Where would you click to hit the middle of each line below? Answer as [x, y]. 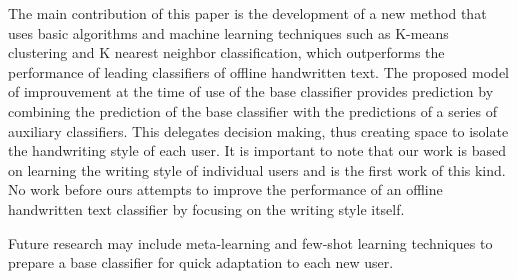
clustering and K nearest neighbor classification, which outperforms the [226, 52]
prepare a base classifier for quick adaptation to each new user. [201, 262]
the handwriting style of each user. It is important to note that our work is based [257, 150]
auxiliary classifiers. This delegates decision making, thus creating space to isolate [258, 130]
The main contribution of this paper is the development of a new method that [247, 13]
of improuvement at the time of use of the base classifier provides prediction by [251, 91]
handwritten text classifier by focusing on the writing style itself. [206, 208]
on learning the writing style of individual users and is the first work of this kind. [257, 169]
